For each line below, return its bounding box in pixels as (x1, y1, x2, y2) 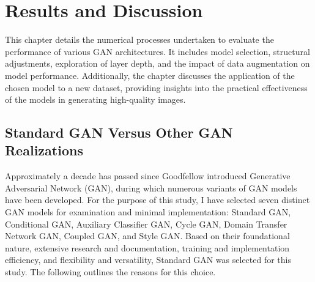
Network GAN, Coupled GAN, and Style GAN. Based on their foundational (5, 229, 290, 242)
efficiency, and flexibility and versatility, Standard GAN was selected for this (5, 253, 291, 266)
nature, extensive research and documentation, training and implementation (5, 241, 290, 254)
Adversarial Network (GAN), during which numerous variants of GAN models (5, 181, 297, 194)
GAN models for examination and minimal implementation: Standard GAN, (5, 206, 291, 218)
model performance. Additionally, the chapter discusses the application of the (5, 69, 295, 81)
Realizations (5, 141, 83, 160)
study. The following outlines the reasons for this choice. (5, 265, 216, 278)
